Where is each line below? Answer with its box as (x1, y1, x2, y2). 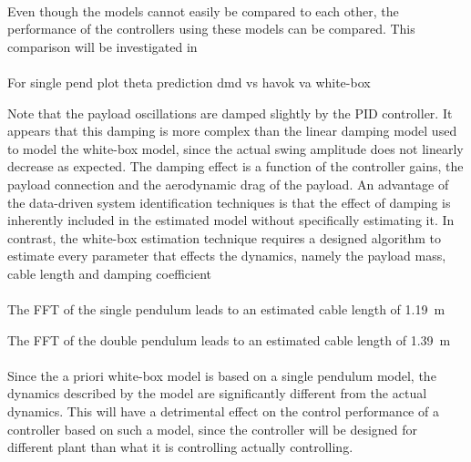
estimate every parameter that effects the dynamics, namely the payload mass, (7, 246, 446, 265)
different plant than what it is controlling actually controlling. (7, 437, 353, 457)
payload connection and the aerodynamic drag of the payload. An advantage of (7, 174, 449, 193)
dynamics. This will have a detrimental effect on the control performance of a (7, 402, 439, 421)
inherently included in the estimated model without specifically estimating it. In (7, 210, 455, 230)
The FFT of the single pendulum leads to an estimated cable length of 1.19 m (7, 300, 445, 319)
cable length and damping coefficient (7, 263, 211, 282)
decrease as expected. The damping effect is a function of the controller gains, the (7, 157, 464, 176)
